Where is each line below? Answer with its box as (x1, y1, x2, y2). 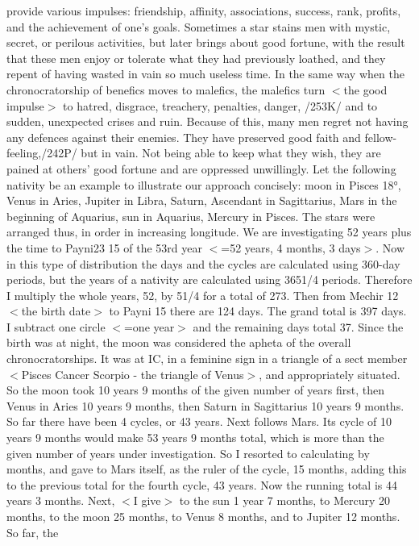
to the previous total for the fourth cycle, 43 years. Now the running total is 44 (6, 476, 397, 493)
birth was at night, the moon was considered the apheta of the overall (6, 334, 351, 351)
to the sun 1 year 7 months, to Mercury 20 (179, 492, 391, 509)
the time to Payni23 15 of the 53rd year (6, 239, 202, 256)
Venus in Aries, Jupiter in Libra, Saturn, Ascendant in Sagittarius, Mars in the (6, 192, 397, 209)
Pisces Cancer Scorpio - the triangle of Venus (21, 365, 244, 382)
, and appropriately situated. (259, 365, 400, 382)
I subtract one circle (6, 318, 106, 335)
